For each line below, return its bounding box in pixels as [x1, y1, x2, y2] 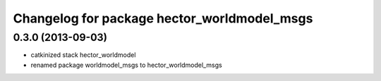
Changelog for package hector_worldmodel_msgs [13, 11, 313, 26]
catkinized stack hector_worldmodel [30, 51, 136, 59]
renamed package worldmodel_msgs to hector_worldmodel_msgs [30, 61, 222, 69]
